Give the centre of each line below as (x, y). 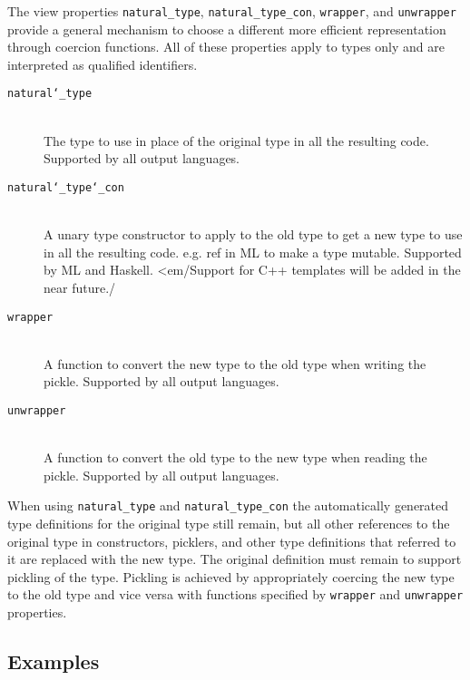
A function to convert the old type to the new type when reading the (235, 457)
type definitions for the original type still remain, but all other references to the (229, 524)
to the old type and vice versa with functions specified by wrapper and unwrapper (235, 594)
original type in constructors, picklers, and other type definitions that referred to (232, 541)
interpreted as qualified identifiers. (103, 64)
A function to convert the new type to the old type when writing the (235, 363)
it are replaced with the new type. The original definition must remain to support (235, 559)
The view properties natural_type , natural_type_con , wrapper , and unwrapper (232, 11)
